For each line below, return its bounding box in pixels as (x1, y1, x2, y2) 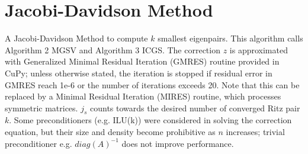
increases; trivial (226, 126, 285, 138)
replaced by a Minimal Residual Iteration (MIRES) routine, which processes (5, 90, 281, 102)
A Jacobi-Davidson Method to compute (5, 32, 148, 44)
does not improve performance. (121, 137, 234, 149)
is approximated (229, 43, 288, 56)
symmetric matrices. (5, 101, 78, 114)
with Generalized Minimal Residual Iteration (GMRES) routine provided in (5, 55, 280, 68)
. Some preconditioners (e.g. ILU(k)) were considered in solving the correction (9, 114, 292, 126)
